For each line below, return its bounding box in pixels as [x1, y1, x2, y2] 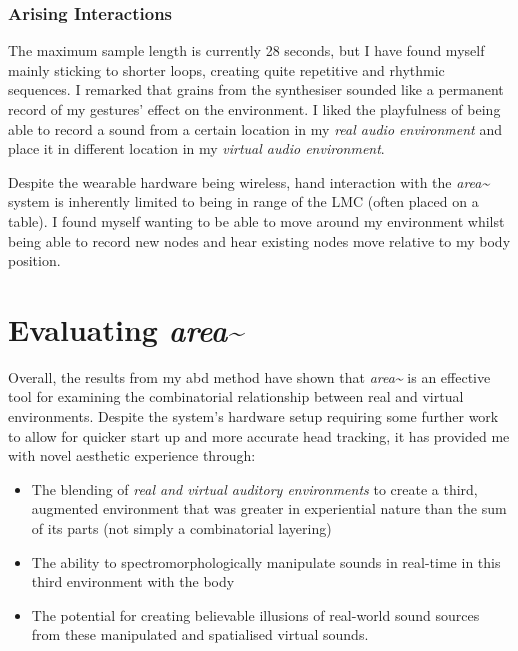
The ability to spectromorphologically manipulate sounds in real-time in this [31, 551, 501, 572]
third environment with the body [31, 571, 235, 592]
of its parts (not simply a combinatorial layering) [31, 518, 332, 539]
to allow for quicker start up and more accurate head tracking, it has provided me [8, 425, 510, 446]
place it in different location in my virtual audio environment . [8, 138, 385, 159]
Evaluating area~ [8, 308, 243, 350]
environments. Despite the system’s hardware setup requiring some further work [8, 406, 499, 427]
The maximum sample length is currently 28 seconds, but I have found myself [8, 40, 485, 61]
